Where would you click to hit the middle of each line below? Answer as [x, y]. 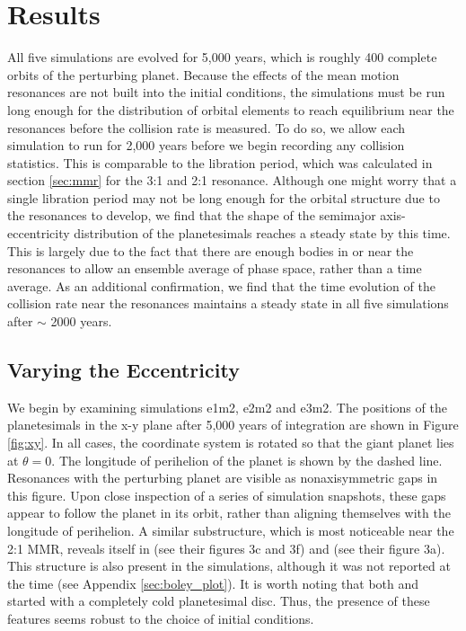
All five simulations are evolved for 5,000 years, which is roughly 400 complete [222, 57]
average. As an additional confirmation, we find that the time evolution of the [221, 285]
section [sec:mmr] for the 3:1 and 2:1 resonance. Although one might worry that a [232, 180]
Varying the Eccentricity [123, 370]
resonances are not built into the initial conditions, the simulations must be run [226, 92]
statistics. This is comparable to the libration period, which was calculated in [220, 162]
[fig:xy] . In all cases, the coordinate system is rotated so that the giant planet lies [231, 443]
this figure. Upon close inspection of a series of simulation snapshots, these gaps [227, 495]
